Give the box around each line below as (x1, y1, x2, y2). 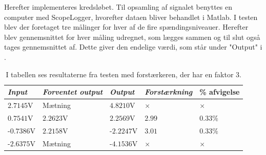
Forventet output (43, 86, 103, 97)
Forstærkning (145, 86, 193, 97)
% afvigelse (199, 86, 240, 97)
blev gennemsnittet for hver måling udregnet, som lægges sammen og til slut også (4, 31, 260, 42)
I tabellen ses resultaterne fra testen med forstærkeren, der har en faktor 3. (6, 69, 241, 79)
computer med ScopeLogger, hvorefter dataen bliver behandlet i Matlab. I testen (4, 11, 258, 22)
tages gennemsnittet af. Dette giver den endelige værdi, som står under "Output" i (4, 41, 262, 52)
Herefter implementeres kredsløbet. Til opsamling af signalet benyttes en (4, 2, 233, 12)
